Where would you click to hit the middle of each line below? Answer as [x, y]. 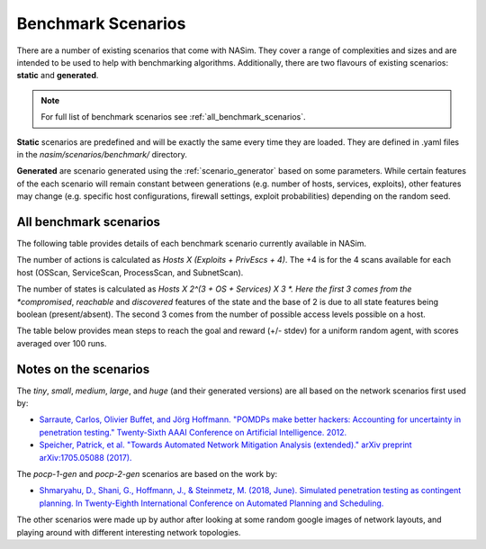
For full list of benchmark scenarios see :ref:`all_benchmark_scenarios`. [173, 117]
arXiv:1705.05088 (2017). [85, 457]
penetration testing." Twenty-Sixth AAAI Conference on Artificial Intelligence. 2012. [193, 432]
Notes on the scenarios [83, 369]
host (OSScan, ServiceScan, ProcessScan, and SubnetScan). [130, 272]
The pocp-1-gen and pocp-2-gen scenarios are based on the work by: [147, 473]
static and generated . [58, 76]
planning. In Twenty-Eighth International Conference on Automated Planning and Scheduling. [211, 503]
